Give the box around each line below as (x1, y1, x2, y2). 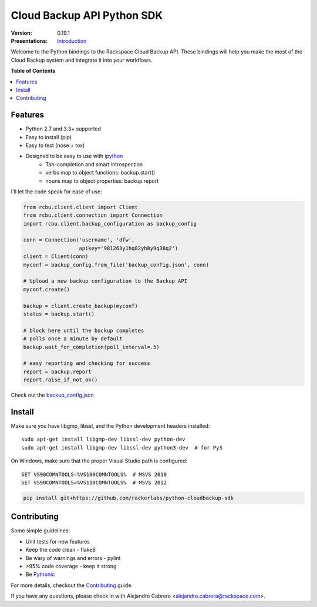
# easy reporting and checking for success (23, 360, 151, 367)
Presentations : (11, 37, 48, 44)
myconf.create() (23, 286, 70, 293)
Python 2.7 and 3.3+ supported (25, 125, 102, 132)
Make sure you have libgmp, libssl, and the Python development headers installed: (11, 422, 210, 429)
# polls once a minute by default (23, 336, 123, 342)
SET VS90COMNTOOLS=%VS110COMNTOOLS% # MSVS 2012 (21, 479, 167, 486)
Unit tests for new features (25, 538, 90, 545)
